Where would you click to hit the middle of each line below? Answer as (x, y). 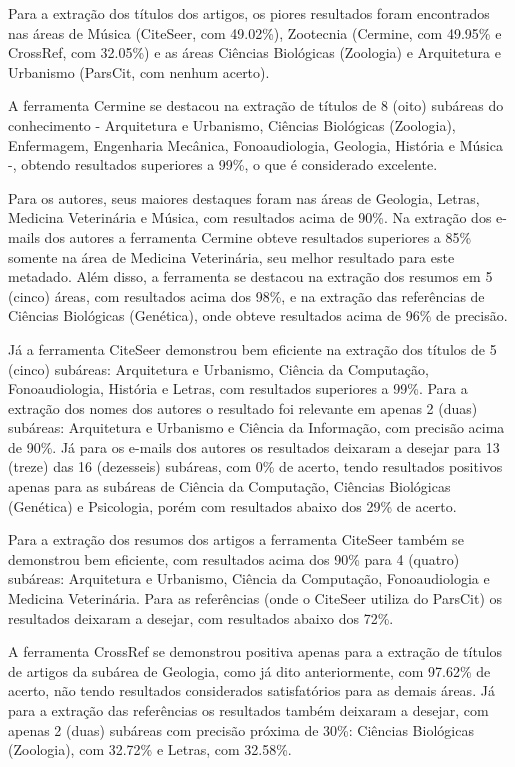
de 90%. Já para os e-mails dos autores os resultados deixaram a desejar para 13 (254, 446)
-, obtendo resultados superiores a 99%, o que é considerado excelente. (223, 164)
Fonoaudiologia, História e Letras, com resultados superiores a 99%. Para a (238, 388)
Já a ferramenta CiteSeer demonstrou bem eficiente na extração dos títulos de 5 (252, 348)
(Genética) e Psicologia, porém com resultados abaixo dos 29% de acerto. (232, 505)
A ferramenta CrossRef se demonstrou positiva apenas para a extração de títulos (255, 651)
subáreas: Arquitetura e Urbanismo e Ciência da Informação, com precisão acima (256, 427)
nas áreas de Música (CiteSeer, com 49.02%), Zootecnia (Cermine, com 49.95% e (255, 32)
